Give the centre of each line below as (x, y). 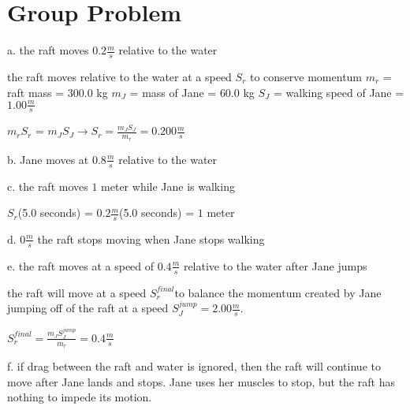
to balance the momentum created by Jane (278, 292)
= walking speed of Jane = (339, 92)
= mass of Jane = (173, 92)
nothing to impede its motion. (80, 397)
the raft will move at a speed (77, 292)
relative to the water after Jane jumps (275, 265)
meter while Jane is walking (168, 186)
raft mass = (36, 92)
